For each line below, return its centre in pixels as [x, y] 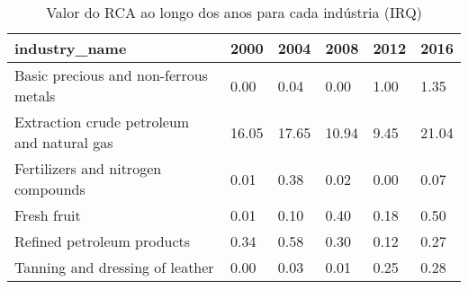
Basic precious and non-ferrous [111, 75]
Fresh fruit [48, 215]
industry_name [71, 48]
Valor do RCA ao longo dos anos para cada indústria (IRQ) [234, 12]
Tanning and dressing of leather [114, 267]
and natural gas [64, 142]
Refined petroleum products [103, 241]
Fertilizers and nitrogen [88, 168]
